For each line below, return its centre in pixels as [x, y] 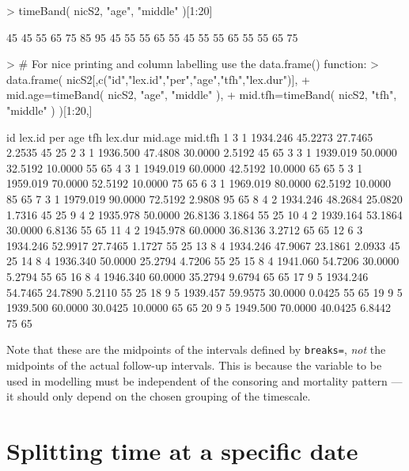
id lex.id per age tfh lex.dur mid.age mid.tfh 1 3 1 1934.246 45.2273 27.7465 [190, 137]
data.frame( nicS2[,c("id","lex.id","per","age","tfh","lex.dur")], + [158, 79]
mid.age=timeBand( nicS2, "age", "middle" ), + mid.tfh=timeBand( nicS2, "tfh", [202, 95]
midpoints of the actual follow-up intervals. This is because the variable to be [194, 365]
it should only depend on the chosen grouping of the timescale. [159, 396]
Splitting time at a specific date [182, 450]
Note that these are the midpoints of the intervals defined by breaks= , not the [196, 349]
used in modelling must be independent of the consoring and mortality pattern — [204, 380]
